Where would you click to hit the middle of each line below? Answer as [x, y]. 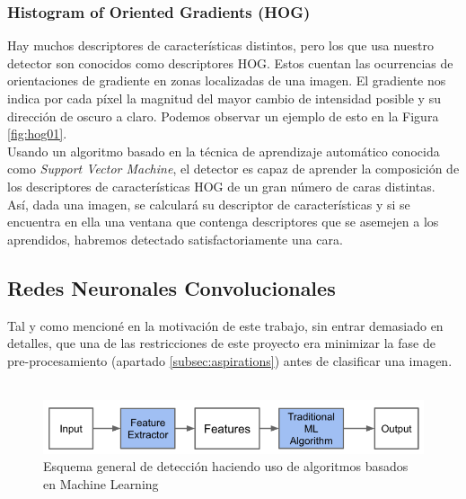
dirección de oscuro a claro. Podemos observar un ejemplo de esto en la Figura [223, 116]
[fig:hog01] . [37, 134]
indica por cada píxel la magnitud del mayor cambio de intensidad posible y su [224, 98]
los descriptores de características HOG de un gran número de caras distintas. [221, 186]
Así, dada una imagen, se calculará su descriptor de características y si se [209, 204]
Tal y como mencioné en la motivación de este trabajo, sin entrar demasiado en [225, 325]
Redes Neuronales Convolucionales [171, 287]
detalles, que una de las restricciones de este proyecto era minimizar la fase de [221, 343]
